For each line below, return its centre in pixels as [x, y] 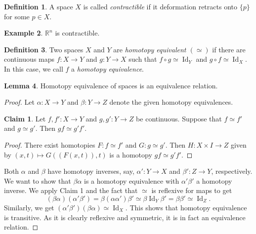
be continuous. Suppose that [179, 118]
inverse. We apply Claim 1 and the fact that [71, 190]
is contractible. [77, 33]
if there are [229, 49]
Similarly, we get [29, 207]
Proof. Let [19, 102]
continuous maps [29, 59]
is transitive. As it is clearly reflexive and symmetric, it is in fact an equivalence [125, 217]
